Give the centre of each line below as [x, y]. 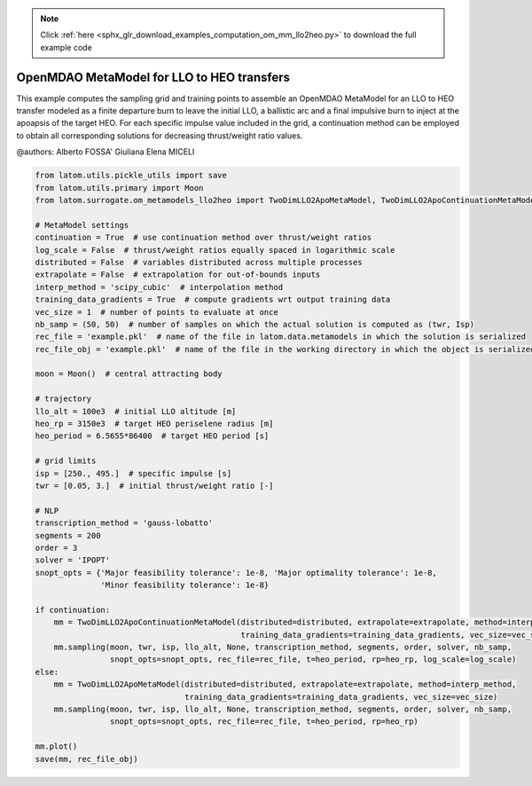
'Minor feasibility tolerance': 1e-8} [185, 585]
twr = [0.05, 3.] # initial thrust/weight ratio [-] [154, 486]
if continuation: [73, 609]
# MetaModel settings [82, 225]
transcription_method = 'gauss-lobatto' [124, 523]
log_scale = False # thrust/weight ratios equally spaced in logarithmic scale [215, 250]
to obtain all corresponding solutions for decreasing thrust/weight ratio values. [160, 135]
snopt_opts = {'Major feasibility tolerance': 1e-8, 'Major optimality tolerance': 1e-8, [236, 573]
